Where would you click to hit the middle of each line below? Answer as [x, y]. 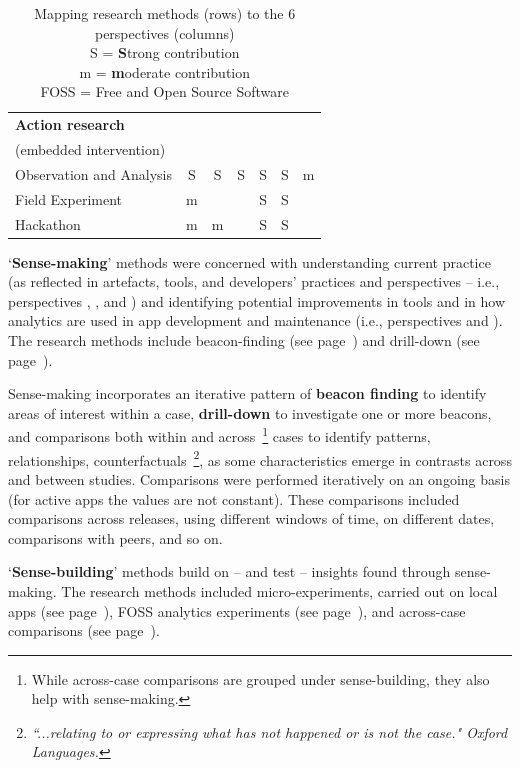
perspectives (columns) [164, 32]
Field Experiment [69, 198]
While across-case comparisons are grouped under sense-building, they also [260, 678]
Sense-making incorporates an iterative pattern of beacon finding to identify [247, 393]
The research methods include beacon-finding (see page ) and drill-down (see [244, 340]
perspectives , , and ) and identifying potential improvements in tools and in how [257, 300]
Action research [70, 124]
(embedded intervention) [90, 149]
